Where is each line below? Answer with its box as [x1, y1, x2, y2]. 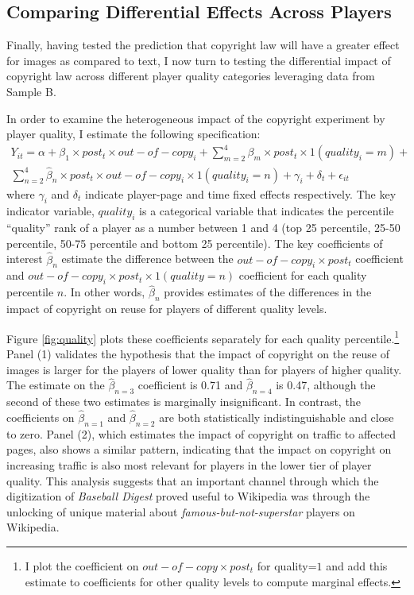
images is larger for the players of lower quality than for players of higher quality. [6, 361, 402, 377]
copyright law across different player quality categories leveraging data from [6, 68, 375, 84]
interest [6, 250, 43, 267]
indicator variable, [6, 203, 95, 219]
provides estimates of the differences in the [164, 284, 372, 300]
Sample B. [6, 83, 56, 99]
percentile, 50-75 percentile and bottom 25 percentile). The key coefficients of [6, 234, 383, 251]
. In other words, [64, 284, 145, 300]
